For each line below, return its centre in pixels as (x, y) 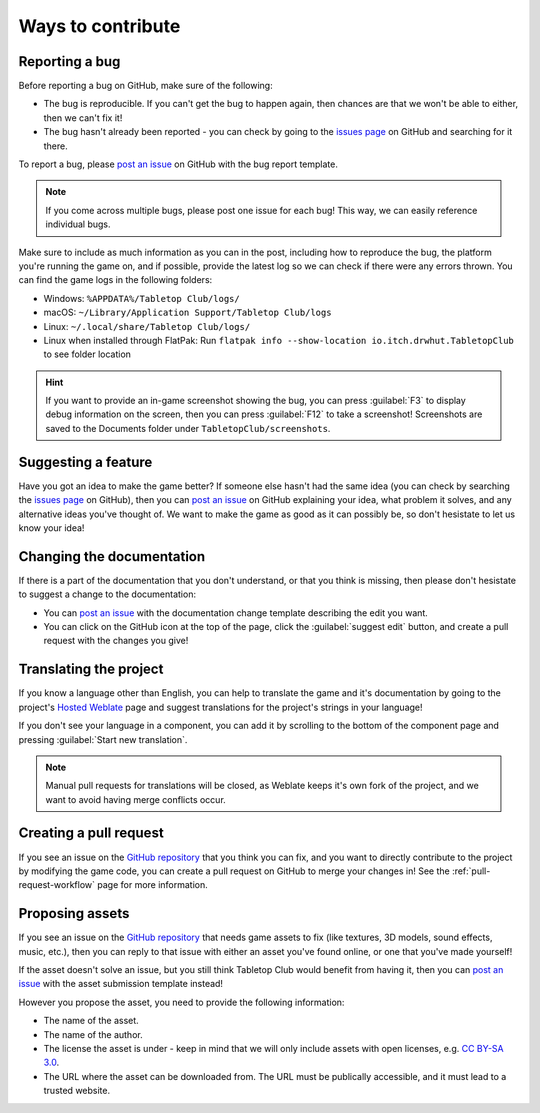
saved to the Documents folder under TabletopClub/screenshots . (188, 428)
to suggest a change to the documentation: (107, 594)
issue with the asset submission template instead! (121, 984)
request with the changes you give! (116, 641)
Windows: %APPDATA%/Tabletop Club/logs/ (141, 298)
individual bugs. (78, 224)
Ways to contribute (99, 26)
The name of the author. (93, 1034)
